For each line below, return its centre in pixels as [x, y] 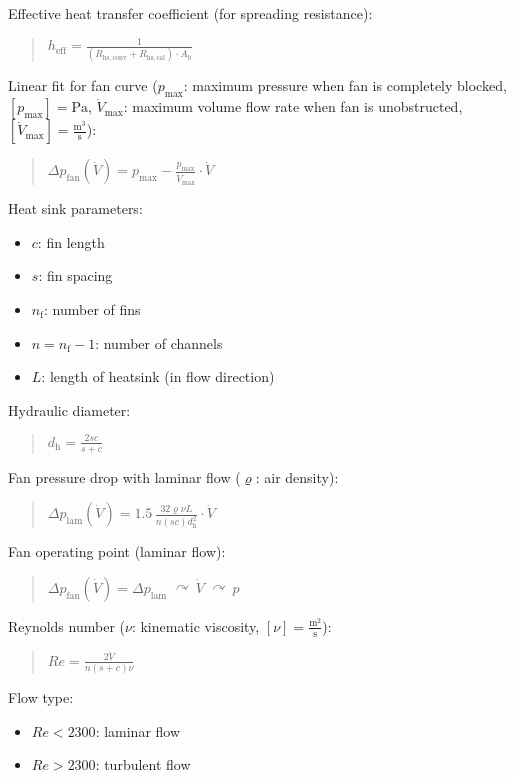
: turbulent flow [143, 764]
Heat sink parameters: [75, 208]
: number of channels [159, 342]
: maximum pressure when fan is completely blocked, [345, 85]
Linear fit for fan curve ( [83, 85]
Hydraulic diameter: [69, 409]
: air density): [297, 476]
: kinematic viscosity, [195, 625]
